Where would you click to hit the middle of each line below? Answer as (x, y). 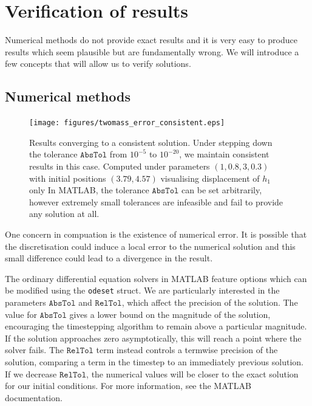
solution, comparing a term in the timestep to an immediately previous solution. (154, 361)
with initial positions (68, 178)
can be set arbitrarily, (222, 190)
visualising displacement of (210, 178)
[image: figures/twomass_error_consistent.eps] (127, 123)
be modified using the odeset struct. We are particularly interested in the (142, 290)
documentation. (34, 397)
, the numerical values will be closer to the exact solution (192, 373)
